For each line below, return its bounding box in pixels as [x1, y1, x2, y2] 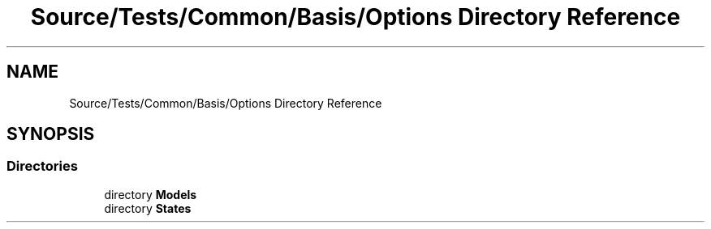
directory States [104, 201, 192, 215]
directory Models [104, 187, 197, 201]
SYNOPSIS [6, 124, 95, 145]
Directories [6, 158, 78, 175]
